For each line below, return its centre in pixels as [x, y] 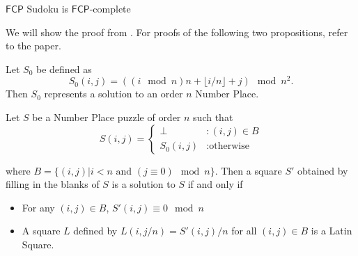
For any [38, 207]
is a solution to [143, 184]
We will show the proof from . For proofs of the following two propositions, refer [177, 32]
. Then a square [248, 170]
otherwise [229, 146]
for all [244, 231]
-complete [110, 8]
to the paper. [33, 46]
